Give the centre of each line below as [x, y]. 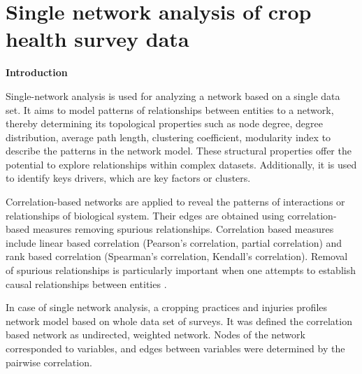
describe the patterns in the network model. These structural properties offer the [179, 151]
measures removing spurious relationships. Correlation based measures [183, 229]
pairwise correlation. [49, 362]
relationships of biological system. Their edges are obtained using [145, 215]
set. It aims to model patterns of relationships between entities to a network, [170, 109]
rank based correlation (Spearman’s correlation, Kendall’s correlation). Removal [177, 256]
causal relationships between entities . [86, 283]
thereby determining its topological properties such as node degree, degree [164, 123]
